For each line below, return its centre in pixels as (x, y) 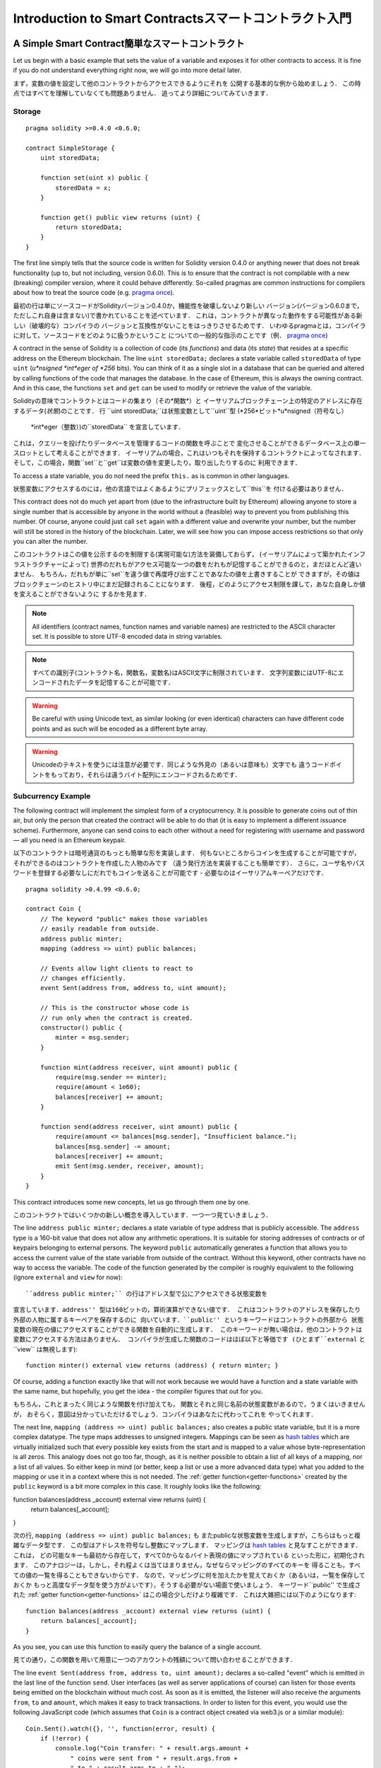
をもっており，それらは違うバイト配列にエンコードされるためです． (143, 774)
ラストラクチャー (38, 564)
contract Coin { (54, 909)
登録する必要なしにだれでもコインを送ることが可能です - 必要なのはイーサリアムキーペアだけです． (183, 873)
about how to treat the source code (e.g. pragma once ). (94, 293)
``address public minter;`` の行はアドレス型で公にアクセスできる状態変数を (147, 1293)
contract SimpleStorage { (71, 148)
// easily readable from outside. (100, 929)
